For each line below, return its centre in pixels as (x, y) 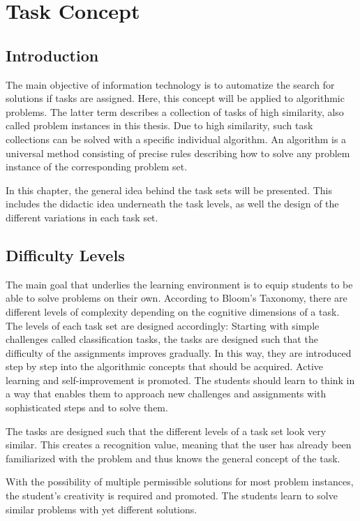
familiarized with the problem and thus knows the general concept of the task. (173, 458)
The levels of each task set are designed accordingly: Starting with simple (163, 325)
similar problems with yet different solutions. (102, 509)
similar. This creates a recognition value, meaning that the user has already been (179, 445)
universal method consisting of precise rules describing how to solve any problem (178, 153)
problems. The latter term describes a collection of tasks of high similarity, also (175, 111)
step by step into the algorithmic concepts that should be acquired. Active (164, 366)
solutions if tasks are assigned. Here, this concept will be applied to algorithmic (175, 98)
